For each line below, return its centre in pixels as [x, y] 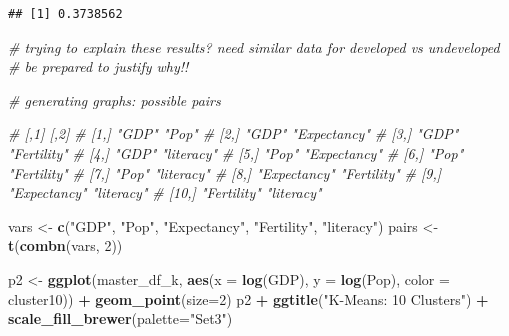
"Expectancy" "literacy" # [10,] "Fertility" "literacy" [165, 192]
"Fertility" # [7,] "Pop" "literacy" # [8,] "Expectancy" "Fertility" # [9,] [225, 172]
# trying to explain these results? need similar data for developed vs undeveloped [254, 46]
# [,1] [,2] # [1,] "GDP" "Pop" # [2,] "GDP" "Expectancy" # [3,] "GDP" [233, 133]
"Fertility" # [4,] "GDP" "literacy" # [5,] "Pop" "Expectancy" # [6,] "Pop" [236, 152]
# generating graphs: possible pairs [114, 99]
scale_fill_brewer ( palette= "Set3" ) [120, 318]
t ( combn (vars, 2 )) [65, 245]
